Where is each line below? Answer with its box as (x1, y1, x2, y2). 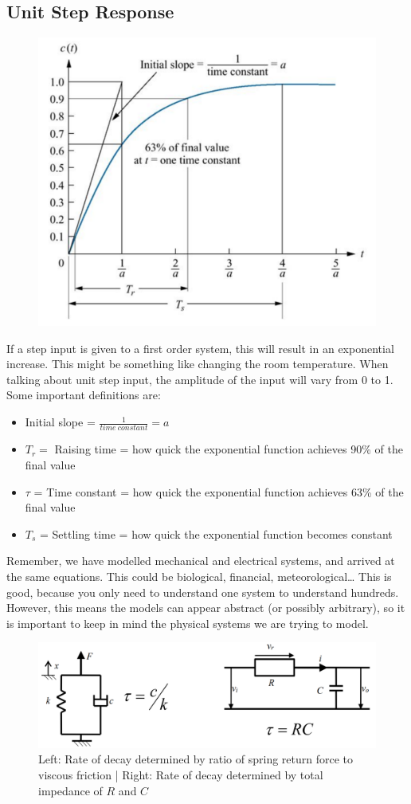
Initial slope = (25, 414, 96, 430)
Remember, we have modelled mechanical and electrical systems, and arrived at (6, 552, 395, 569)
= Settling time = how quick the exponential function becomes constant (40, 525, 393, 542)
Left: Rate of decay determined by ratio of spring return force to (38, 751, 354, 767)
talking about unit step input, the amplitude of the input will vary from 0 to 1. (6, 371, 393, 387)
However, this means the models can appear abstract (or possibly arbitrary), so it (6, 599, 405, 616)
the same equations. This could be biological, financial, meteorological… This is (6, 567, 392, 584)
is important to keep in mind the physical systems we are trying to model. (6, 614, 369, 631)
